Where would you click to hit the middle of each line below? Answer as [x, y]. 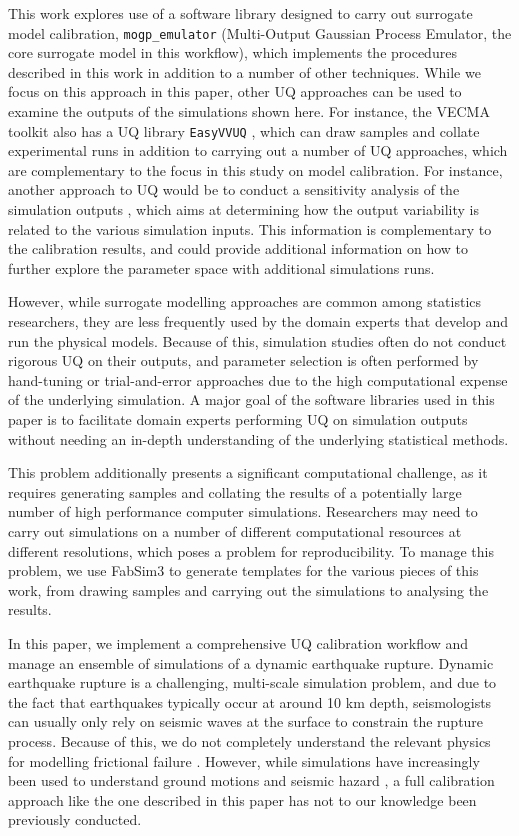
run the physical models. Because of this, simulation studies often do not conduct [257, 340]
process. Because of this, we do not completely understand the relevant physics [249, 740]
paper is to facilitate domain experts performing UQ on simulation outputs [238, 419]
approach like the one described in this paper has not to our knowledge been [242, 799]
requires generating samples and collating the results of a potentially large [235, 491]
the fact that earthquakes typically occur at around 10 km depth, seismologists [250, 701]
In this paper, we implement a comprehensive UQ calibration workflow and [238, 642]
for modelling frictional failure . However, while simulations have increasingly [244, 760]
